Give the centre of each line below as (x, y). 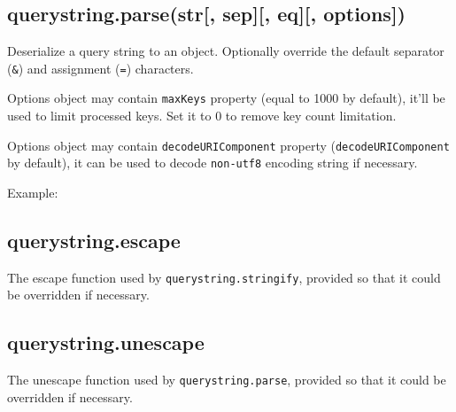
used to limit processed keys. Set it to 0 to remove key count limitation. (202, 116)
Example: (33, 193)
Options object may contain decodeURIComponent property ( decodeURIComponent (228, 145)
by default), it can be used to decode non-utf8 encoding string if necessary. (213, 163)
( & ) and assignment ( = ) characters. (100, 68)
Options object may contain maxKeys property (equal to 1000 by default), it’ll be (226, 98)
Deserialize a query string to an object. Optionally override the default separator (226, 51)
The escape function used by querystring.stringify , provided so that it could (224, 277)
